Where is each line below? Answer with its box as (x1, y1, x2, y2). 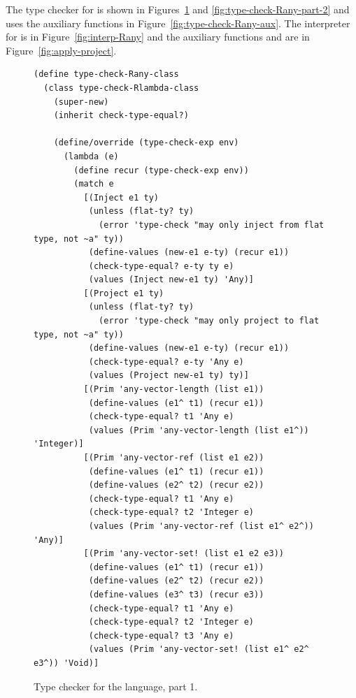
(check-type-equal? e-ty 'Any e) (88, 356, 244, 367)
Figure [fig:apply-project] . (6, 43, 117, 57)
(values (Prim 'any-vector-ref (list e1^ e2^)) (88, 521, 314, 531)
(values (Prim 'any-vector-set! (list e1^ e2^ (88, 644, 309, 655)
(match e (73, 179, 114, 189)
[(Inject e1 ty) (83, 192, 159, 203)
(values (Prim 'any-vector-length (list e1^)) (88, 425, 309, 435)
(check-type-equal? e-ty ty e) (88, 261, 234, 271)
